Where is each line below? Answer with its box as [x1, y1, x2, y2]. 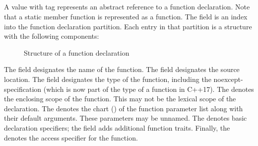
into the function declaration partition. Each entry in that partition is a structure [4, 21, 252, 31]
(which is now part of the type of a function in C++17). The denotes [43, 83, 254, 94]
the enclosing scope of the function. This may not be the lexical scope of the [4, 93, 236, 104]
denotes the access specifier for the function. [4, 132, 138, 143]
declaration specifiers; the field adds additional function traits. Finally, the [4, 122, 230, 133]
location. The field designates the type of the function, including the [4, 73, 211, 84]
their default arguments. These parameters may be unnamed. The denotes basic [4, 113, 247, 123]
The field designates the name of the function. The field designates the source [4, 64, 240, 74]
